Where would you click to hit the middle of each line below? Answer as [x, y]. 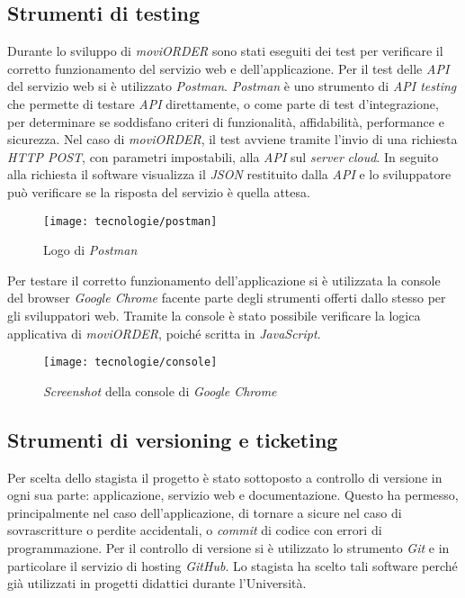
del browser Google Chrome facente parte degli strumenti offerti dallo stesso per [227, 298]
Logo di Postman [90, 250]
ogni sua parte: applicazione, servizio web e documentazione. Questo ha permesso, [233, 495]
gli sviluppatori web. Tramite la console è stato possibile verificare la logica [214, 315]
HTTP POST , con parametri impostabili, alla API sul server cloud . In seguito [223, 156]
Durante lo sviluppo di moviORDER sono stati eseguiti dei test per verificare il [225, 51]
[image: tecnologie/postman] [130, 221]
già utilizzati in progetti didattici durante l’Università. [157, 583]
